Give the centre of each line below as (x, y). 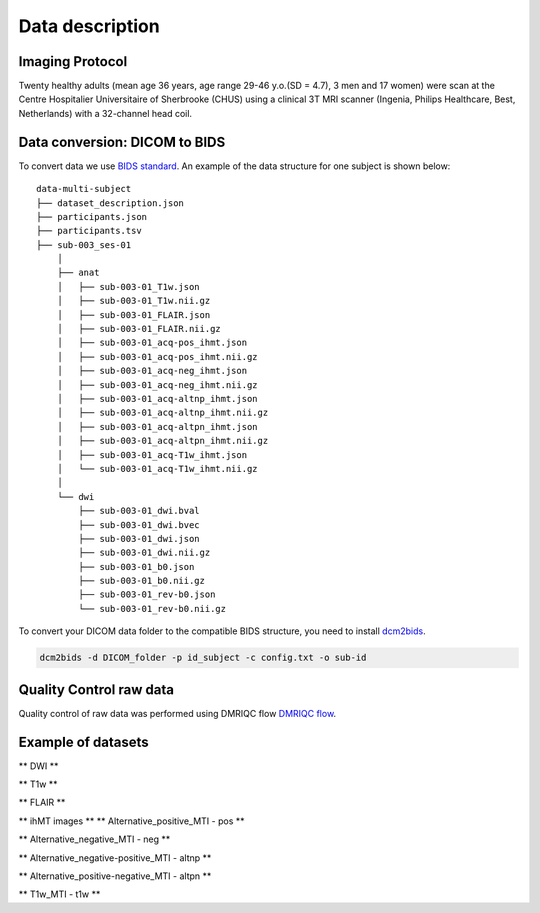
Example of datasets (83, 741)
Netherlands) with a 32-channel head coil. (105, 113)
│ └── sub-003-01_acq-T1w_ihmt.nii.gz (157, 468)
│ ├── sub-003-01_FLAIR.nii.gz (139, 329)
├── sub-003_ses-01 (84, 244)
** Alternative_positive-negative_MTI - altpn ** (115, 876)
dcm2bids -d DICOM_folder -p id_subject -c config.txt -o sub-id (203, 658)
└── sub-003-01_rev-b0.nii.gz (152, 608)
